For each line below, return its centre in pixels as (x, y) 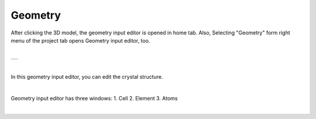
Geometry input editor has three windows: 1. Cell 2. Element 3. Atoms (94, 98)
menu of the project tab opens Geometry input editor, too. (80, 40)
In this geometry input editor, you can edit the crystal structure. (87, 77)
